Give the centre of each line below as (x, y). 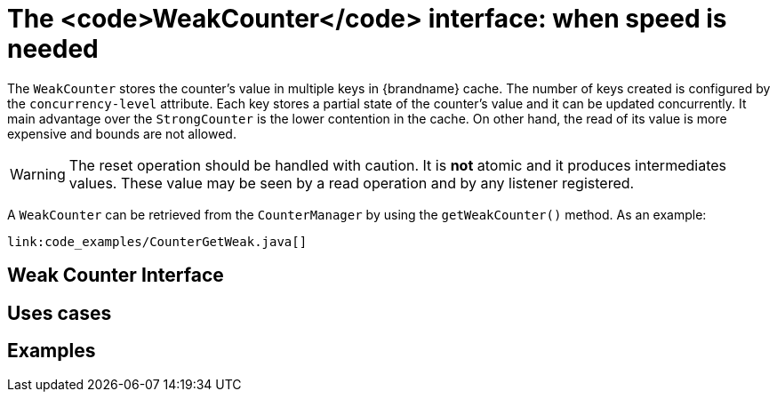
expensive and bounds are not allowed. (122, 133)
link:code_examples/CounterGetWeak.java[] (157, 241)
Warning (38, 174)
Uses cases (60, 313)
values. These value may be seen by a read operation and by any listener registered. (352, 183)
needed (53, 49)
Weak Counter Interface (116, 275)
